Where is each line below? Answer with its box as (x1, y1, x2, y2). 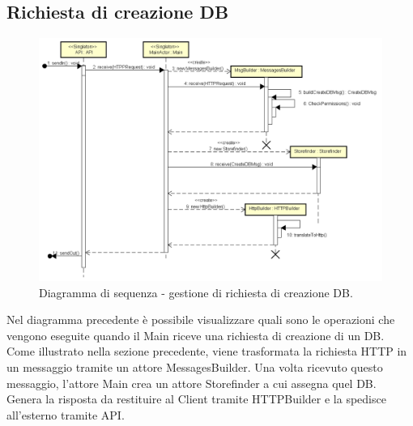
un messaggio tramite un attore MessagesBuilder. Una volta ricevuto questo (6, 358, 383, 375)
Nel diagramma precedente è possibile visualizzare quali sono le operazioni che (6, 311, 395, 328)
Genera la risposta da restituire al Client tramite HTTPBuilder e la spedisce (6, 390, 386, 407)
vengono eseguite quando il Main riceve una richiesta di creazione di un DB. (6, 326, 385, 343)
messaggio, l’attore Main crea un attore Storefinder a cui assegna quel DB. (6, 374, 377, 391)
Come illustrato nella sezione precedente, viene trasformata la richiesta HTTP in (6, 343, 407, 360)
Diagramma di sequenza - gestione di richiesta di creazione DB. (39, 283, 353, 300)
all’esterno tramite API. (6, 406, 125, 423)
